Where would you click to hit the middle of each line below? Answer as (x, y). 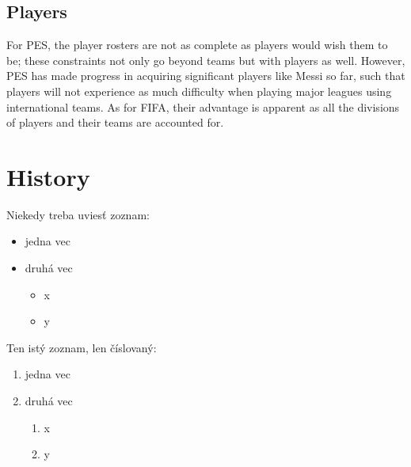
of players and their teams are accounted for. (115, 122)
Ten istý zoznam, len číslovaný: (82, 347)
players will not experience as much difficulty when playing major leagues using (199, 91)
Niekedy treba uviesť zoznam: (78, 214)
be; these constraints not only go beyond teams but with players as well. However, (206, 60)
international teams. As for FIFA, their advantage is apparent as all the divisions (203, 106)
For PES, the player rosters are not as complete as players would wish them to (197, 45)
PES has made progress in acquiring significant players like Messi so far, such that (206, 76)
